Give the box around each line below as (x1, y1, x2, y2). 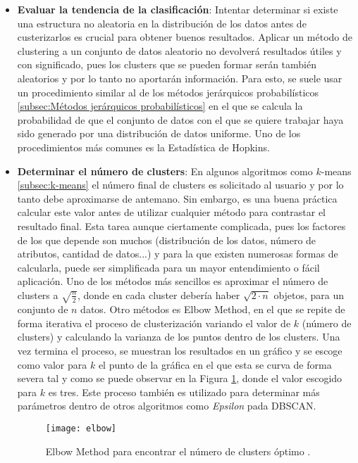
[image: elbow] (45, 423, 117, 433)
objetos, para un (273, 287, 345, 302)
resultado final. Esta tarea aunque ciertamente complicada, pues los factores (17, 218, 346, 233)
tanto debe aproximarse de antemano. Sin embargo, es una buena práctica (17, 191, 338, 205)
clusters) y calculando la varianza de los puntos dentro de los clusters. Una (17, 329, 340, 344)
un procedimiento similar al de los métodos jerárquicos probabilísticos (17, 84, 319, 99)
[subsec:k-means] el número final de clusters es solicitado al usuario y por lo (17, 177, 344, 192)
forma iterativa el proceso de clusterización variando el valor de (17, 315, 291, 330)
